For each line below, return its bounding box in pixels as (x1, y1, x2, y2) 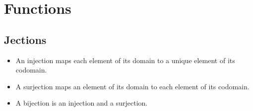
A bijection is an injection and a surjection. (15, 98, 148, 108)
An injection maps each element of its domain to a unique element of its (15, 55, 235, 65)
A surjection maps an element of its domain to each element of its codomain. (15, 81, 250, 91)
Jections (4, 32, 47, 47)
